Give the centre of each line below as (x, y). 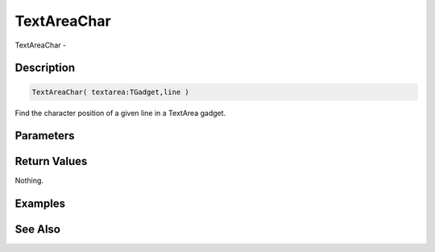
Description (45, 68)
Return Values (51, 161)
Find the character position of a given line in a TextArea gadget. (120, 113)
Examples (40, 204)
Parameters (45, 136)
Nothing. (29, 180)
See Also (37, 229)
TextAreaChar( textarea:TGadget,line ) (110, 92)
